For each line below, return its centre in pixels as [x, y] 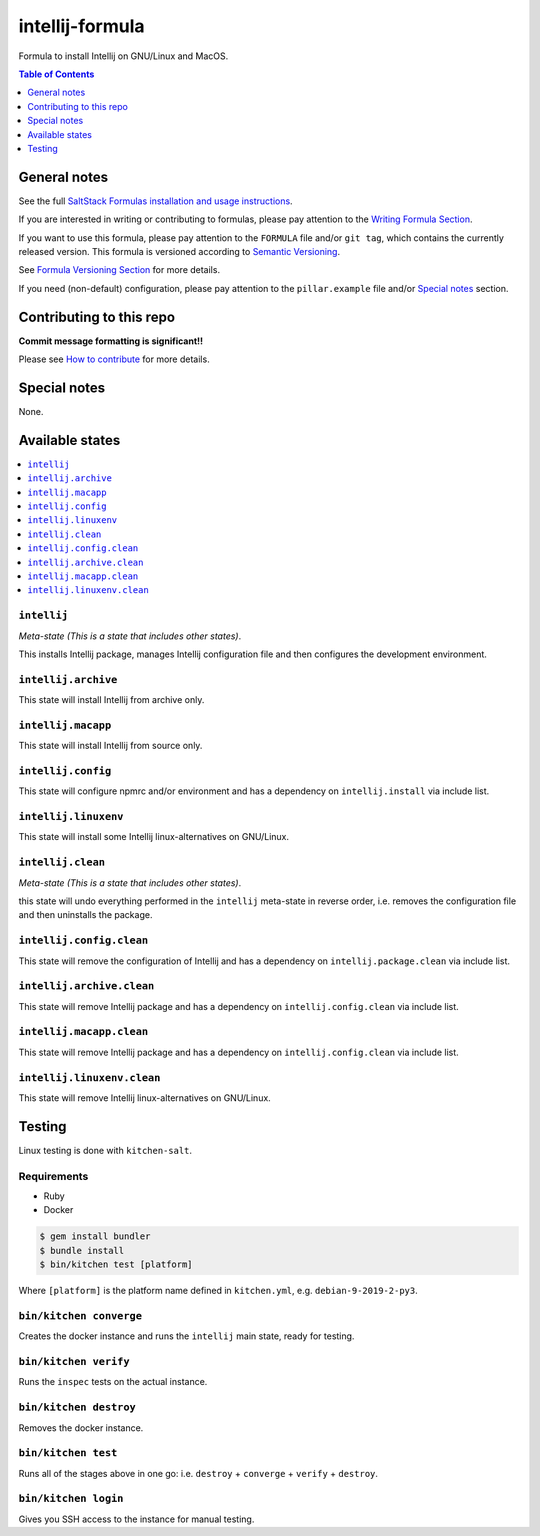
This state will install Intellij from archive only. [111, 700]
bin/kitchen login [71, 1498]
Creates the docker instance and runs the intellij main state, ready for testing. [186, 1336]
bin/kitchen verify [74, 1362]
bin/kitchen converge [80, 1315]
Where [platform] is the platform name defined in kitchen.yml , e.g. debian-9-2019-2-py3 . [218, 1291]
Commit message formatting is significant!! [111, 341]
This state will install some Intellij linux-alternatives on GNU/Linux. [154, 837]
